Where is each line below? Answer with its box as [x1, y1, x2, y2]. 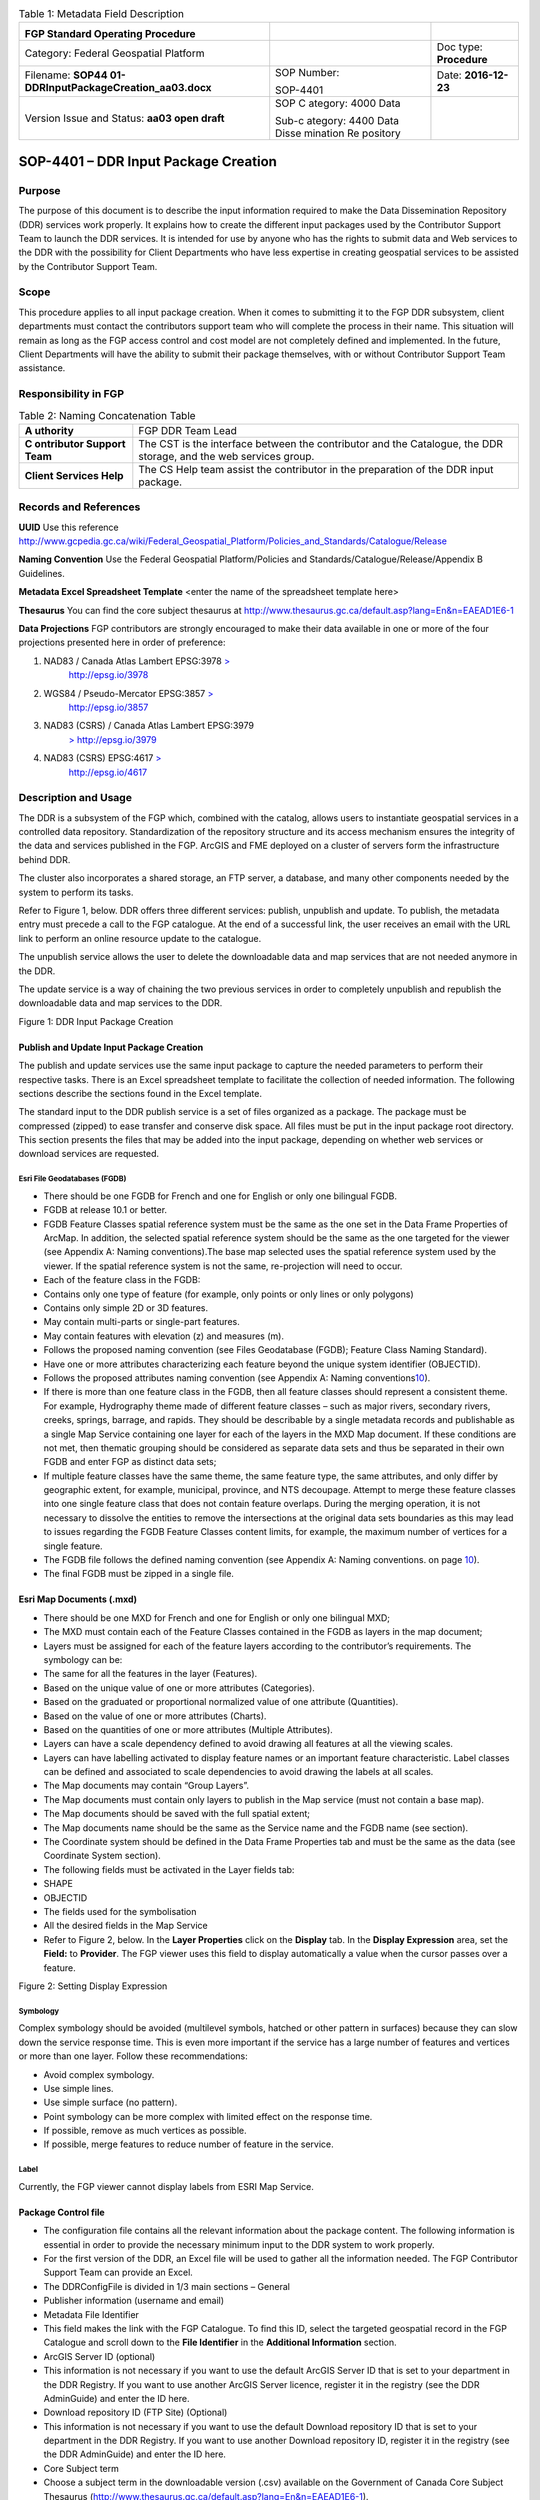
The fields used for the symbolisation [43, 1906, 197, 1917]
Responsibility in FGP [18, 387, 125, 401]
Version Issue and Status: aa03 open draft [24, 111, 225, 125]
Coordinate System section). [43, 1850, 162, 1862]
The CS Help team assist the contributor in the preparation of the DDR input [138, 462, 494, 476]
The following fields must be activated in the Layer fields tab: [43, 1863, 295, 1875]
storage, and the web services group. [138, 449, 315, 463]
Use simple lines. [43, 2082, 114, 2094]
